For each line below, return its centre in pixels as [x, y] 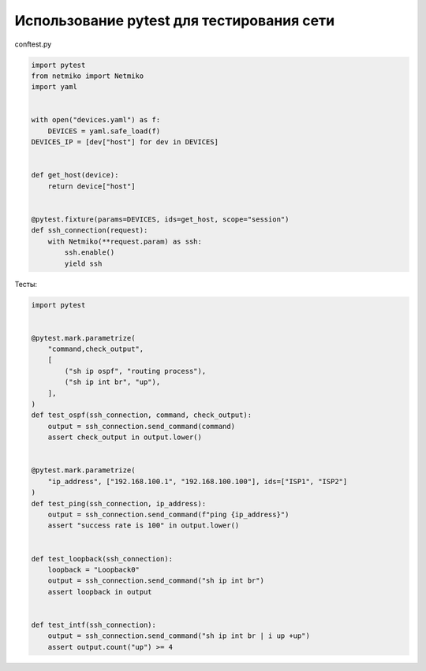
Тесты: [26, 284]
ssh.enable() [90, 253]
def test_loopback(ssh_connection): [102, 559]
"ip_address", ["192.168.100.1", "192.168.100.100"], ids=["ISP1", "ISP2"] [198, 481]
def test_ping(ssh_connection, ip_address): [119, 503]
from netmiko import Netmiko [88, 76]
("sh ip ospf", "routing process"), [135, 371]
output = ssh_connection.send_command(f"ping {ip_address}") [168, 514]
